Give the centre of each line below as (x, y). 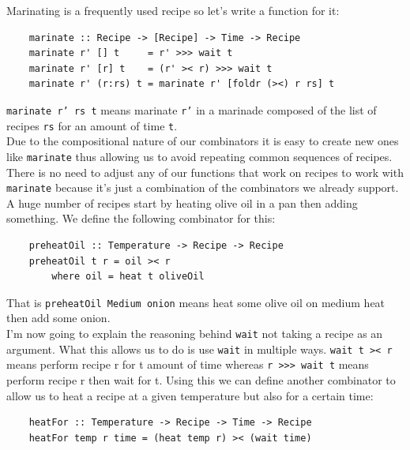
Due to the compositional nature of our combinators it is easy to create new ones (203, 141)
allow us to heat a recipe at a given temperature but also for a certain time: (190, 395)
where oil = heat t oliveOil (128, 277)
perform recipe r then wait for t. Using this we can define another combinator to (201, 379)
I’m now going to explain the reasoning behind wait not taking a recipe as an (195, 333)
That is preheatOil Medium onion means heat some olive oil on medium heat (196, 302)
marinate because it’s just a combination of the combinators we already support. (203, 187)
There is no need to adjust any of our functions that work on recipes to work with (205, 172)
